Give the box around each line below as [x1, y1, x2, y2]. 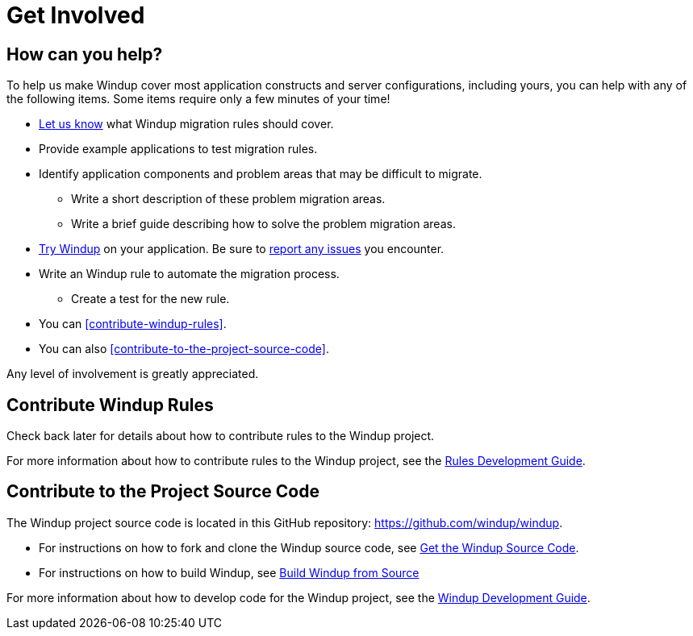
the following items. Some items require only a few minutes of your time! [6, 92, 390, 106]
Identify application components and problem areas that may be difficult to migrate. [39, 167, 482, 181]
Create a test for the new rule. [71, 292, 230, 306]
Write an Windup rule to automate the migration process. [39, 267, 340, 281]
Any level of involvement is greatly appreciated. [6, 367, 259, 381]
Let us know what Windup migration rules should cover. [39, 117, 334, 131]
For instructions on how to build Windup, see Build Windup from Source [39, 565, 420, 580]
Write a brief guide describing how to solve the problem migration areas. [71, 217, 456, 231]
